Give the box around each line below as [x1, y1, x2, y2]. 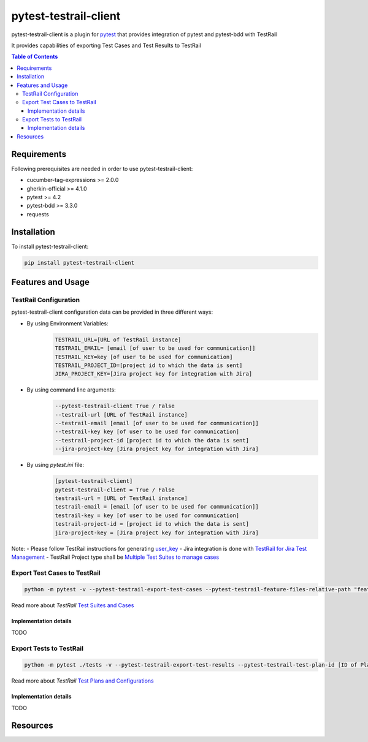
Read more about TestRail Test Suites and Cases [11, 602, 134, 609]
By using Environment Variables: [26, 319, 109, 327]
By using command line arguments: [26, 386, 116, 393]
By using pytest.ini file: [26, 461, 84, 469]
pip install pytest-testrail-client [24, 259, 135, 266]
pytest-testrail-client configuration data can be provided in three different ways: [11, 308, 213, 316]
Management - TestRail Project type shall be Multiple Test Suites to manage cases [11, 553, 220, 561]
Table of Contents [11, 53, 58, 61]
